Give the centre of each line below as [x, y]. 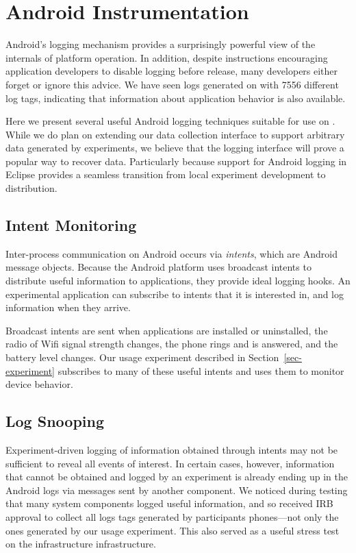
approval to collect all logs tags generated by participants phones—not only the [172, 516]
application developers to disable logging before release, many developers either [172, 71]
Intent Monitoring [71, 225]
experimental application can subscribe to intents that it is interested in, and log [175, 294]
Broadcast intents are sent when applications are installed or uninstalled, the [167, 330]
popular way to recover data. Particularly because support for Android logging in [176, 161]
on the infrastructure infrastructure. [81, 544]
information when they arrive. [68, 307]
